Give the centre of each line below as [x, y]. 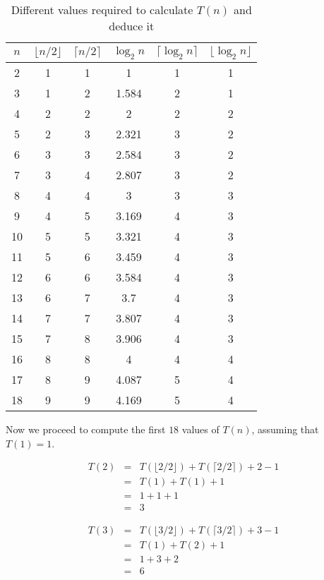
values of [200, 429]
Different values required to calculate [102, 10]
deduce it [132, 26]
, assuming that [285, 429]
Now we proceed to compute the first [86, 429]
